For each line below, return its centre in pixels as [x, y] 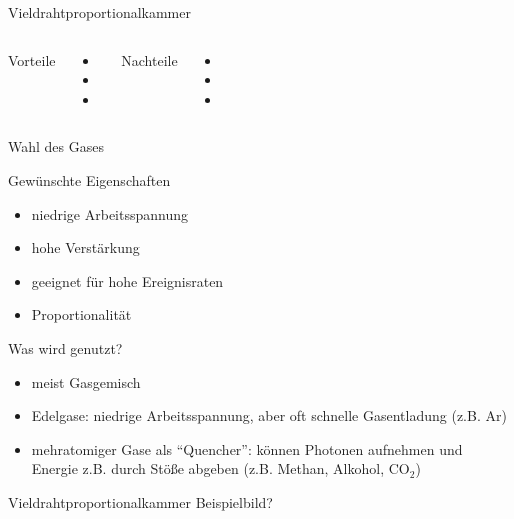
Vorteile [32, 59]
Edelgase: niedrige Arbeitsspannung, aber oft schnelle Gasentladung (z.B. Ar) [269, 415]
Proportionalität [81, 314]
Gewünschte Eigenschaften [89, 179]
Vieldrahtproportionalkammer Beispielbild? [140, 501]
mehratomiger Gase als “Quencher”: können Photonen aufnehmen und [247, 448]
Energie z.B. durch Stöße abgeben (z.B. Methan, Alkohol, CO [220, 468]
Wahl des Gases [56, 146]
